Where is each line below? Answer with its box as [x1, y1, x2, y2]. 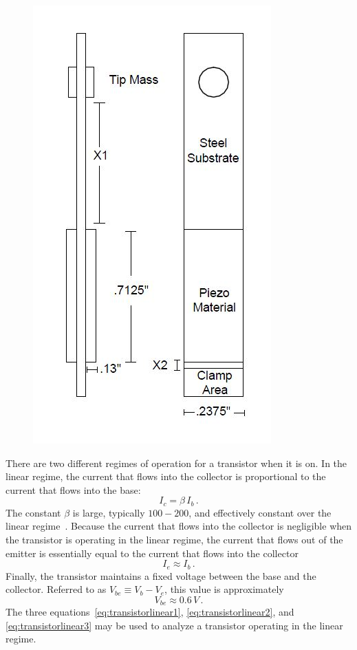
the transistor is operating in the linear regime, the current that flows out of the [6, 532, 343, 547]
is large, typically [72, 505, 145, 519]
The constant [6, 505, 61, 519]
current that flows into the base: [6, 482, 141, 497]
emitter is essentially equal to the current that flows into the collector [6, 545, 299, 560]
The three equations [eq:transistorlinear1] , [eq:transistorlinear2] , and [6, 605, 294, 619]
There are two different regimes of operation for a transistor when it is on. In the [6, 455, 347, 470]
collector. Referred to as [6, 582, 107, 596]
